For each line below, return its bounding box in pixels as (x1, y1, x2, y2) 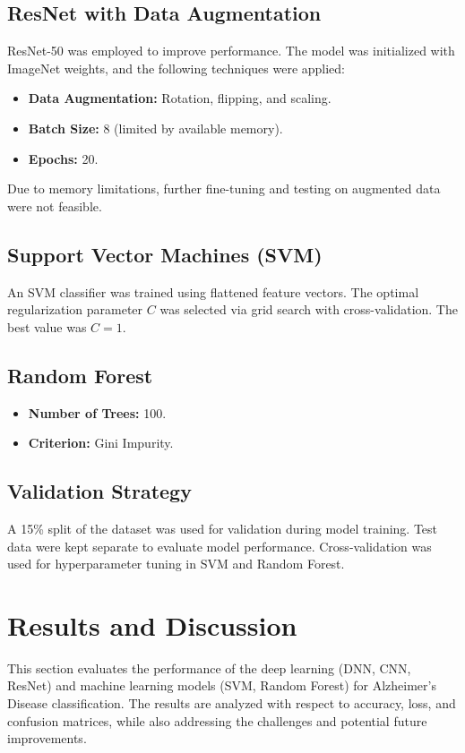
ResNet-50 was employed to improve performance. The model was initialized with (7, 41, 455, 60)
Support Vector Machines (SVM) (7, 240, 323, 268)
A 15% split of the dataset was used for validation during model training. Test (7, 518, 438, 537)
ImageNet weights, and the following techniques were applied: (7, 58, 346, 77)
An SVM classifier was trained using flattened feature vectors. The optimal (7, 282, 419, 301)
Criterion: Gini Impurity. (28, 433, 174, 452)
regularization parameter (7, 300, 143, 319)
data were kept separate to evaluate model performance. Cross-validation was (7, 536, 432, 555)
